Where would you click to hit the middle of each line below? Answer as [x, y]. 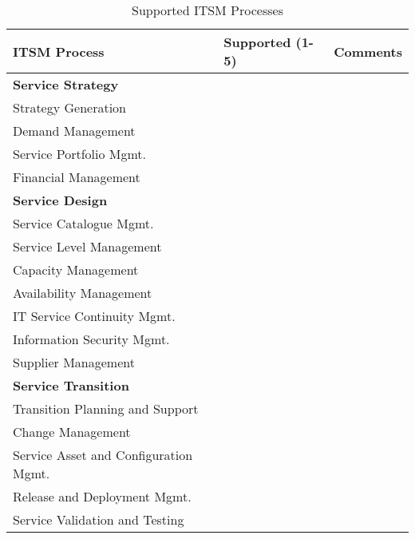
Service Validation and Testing [99, 519]
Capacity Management [76, 269]
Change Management [72, 432]
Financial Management [77, 177]
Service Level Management [87, 246]
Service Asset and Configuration [103, 455]
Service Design [60, 200]
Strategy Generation [70, 107]
